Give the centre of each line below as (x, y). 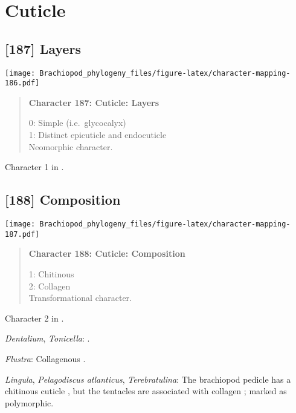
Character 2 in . (34, 318)
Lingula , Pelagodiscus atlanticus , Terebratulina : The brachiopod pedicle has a (148, 379)
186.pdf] (22, 83)
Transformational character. (80, 298)
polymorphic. (29, 402)
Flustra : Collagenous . (45, 358)
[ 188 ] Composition (63, 200)
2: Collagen (50, 286)
